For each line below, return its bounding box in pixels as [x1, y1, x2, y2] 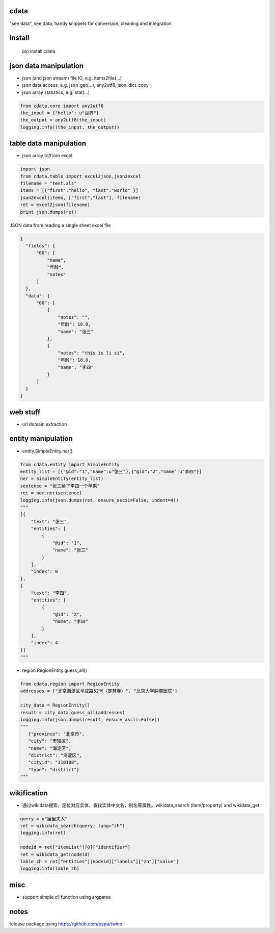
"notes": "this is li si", [58, 350, 125, 356]
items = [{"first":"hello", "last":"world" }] [20, 188, 139, 193]
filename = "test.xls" [20, 181, 77, 186]
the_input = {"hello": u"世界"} [20, 110, 99, 116]
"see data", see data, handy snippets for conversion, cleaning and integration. [9, 20, 173, 27]
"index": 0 [31, 569, 58, 574]
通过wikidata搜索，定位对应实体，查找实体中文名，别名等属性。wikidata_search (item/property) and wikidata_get [22, 802, 260, 808]
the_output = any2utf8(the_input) [20, 117, 106, 123]
